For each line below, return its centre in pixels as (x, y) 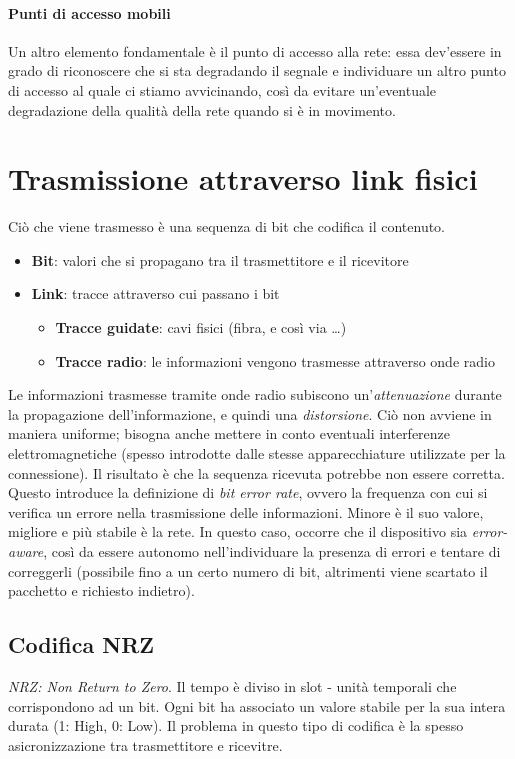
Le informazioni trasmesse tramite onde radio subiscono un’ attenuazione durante (255, 394)
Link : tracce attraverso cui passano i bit (155, 293)
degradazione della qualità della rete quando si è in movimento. (202, 109)
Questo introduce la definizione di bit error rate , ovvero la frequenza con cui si (248, 492)
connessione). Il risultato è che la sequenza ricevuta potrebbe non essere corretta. (256, 472)
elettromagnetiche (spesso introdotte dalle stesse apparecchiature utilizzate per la (257, 453)
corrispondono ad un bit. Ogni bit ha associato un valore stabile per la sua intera (257, 705)
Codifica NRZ (81, 644)
